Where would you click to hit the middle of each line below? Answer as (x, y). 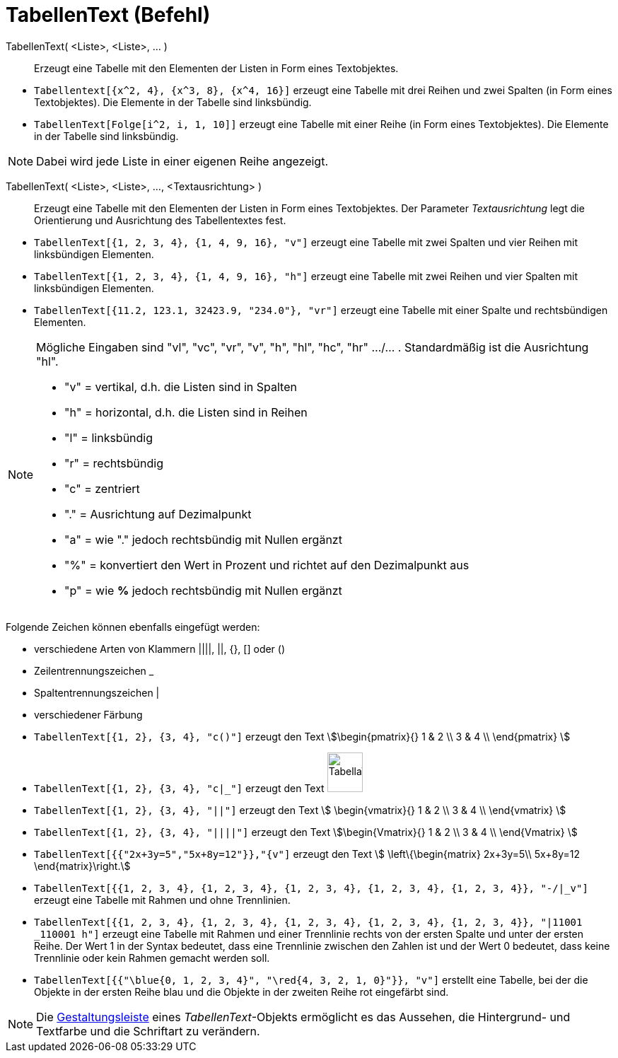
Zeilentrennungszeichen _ (94, 670)
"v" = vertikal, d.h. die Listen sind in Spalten (181, 386)
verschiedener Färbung (88, 714)
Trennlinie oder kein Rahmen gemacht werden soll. (152, 958)
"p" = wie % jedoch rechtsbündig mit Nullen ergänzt (203, 590)
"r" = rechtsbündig (114, 463)
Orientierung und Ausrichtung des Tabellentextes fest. (160, 220)
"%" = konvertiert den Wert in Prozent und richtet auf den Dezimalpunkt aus (267, 565)
